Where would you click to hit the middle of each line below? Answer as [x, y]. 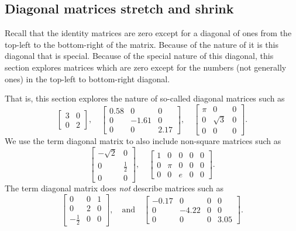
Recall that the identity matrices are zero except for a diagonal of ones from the [148, 33]
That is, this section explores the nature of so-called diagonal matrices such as [145, 98]
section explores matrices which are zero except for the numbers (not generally [146, 67]
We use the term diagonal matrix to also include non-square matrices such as [143, 141]
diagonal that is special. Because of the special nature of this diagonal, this [139, 56]
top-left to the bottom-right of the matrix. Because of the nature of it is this [142, 44]
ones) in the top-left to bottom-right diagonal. [87, 78]
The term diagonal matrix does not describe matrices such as [114, 188]
